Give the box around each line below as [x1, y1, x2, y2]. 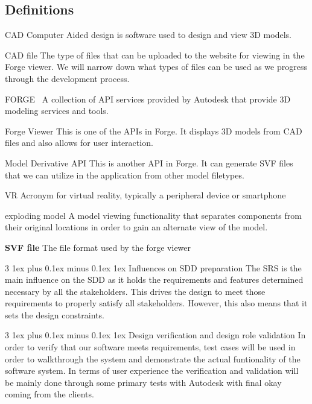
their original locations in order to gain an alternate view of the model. [5, 221, 268, 233]
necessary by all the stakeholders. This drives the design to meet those [5, 285, 266, 297]
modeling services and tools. [5, 104, 109, 117]
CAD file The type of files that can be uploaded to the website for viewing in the [5, 48, 305, 61]
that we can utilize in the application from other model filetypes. [5, 168, 244, 181]
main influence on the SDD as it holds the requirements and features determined [5, 273, 304, 286]
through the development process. [5, 72, 130, 84]
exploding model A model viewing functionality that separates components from [5, 209, 302, 221]
